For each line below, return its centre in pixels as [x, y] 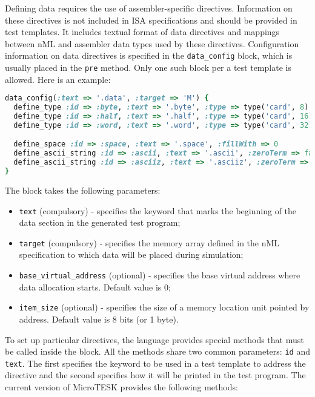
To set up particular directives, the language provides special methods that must [154, 339]
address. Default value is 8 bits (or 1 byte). [99, 319]
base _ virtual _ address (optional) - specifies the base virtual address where [160, 275]
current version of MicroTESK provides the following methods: [121, 387]
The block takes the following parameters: [83, 190]
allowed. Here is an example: [58, 79]
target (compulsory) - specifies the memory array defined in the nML [149, 242]
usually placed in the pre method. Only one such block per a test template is [148, 67]
